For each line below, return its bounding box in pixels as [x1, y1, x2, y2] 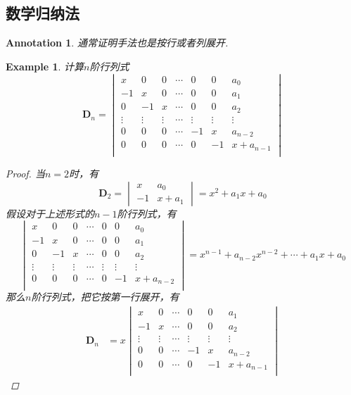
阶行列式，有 [117, 206, 177, 220]
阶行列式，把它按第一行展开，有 [31, 289, 179, 304]
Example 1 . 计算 [6, 58, 84, 73]
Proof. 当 [6, 166, 45, 181]
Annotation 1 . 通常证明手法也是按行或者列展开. [6, 35, 229, 50]
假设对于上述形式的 [6, 206, 94, 220]
